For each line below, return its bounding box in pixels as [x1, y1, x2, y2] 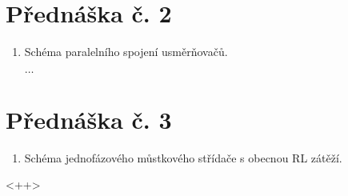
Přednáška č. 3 [6, 102, 172, 135]
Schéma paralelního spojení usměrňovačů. [24, 43, 228, 60]
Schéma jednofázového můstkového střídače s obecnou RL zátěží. [24, 149, 342, 166]
